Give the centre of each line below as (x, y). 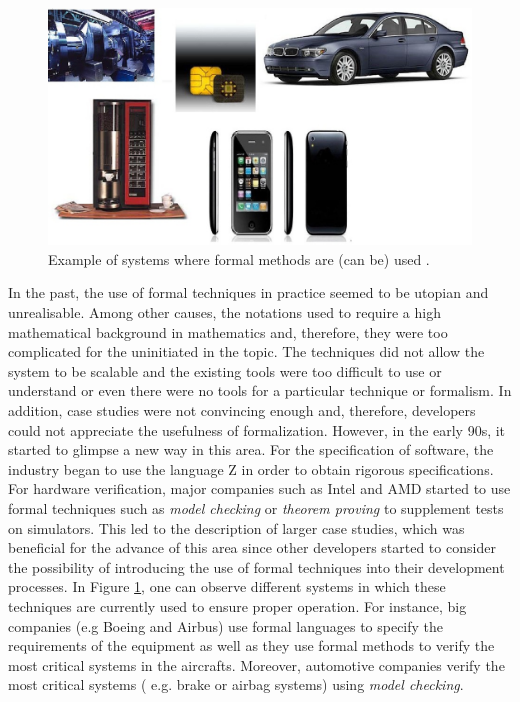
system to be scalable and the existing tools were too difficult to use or (225, 370)
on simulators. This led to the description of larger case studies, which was (236, 527)
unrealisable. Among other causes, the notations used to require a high (224, 312)
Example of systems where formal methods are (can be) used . (239, 258)
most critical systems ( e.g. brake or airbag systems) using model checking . (236, 684)
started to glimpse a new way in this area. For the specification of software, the (251, 449)
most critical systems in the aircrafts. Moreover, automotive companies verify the (256, 664)
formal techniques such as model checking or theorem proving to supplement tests (256, 507)
